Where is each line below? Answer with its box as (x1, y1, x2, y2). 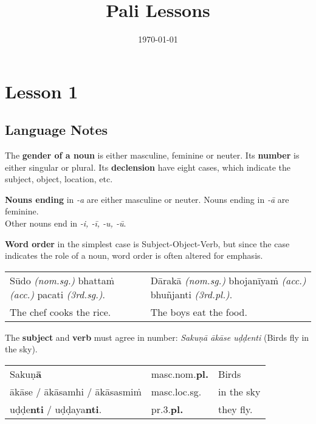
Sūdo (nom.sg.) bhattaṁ (10, 273, 115, 287)
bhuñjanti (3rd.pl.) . (150, 287, 233, 301)
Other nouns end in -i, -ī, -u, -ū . (5, 217, 126, 230)
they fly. (218, 402, 253, 417)
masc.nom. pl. (151, 367, 209, 381)
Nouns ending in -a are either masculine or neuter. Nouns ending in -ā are (5, 193, 289, 205)
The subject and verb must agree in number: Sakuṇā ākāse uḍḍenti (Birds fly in (5, 330, 309, 343)
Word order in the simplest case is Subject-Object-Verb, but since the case (5, 237, 290, 250)
